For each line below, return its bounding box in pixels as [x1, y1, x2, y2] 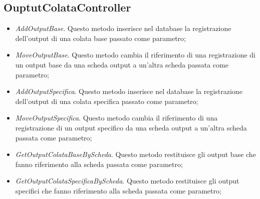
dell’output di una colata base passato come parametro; [15, 32, 186, 43]
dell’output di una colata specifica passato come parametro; [15, 95, 198, 106]
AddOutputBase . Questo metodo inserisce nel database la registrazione [15, 23, 231, 33]
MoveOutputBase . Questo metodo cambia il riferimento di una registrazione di [15, 49, 255, 60]
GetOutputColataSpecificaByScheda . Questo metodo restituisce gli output [15, 175, 239, 186]
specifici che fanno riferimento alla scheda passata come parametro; [15, 185, 221, 195]
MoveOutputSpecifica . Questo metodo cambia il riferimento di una [15, 112, 218, 123]
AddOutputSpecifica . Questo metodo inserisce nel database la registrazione [15, 86, 242, 96]
